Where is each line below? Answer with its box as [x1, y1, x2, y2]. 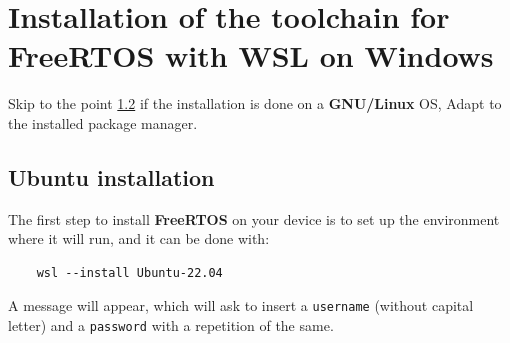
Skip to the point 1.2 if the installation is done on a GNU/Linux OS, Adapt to [8, 93, 502, 114]
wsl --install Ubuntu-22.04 [36, 265, 223, 280]
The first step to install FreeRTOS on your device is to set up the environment [8, 208, 500, 229]
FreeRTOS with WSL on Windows [8, 35, 494, 76]
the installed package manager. [8, 112, 198, 133]
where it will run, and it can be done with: [8, 228, 270, 249]
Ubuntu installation [8, 161, 215, 192]
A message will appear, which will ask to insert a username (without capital [8, 295, 474, 316]
